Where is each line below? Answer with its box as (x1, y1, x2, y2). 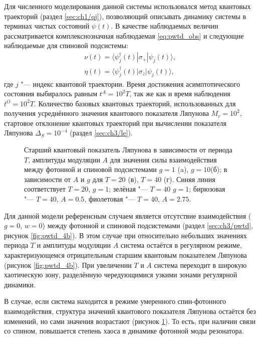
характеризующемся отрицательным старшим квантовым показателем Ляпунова (4, 250, 247, 260)
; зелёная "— (109, 184, 148, 194)
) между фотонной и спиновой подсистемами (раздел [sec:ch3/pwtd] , (42, 220, 253, 231)
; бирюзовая (189, 184, 225, 194)
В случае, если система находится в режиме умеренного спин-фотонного (4, 296, 226, 306)
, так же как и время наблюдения (129, 88, 230, 99)
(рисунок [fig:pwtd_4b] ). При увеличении (4, 259, 132, 270)
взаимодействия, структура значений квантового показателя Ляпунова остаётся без (4, 305, 256, 316)
